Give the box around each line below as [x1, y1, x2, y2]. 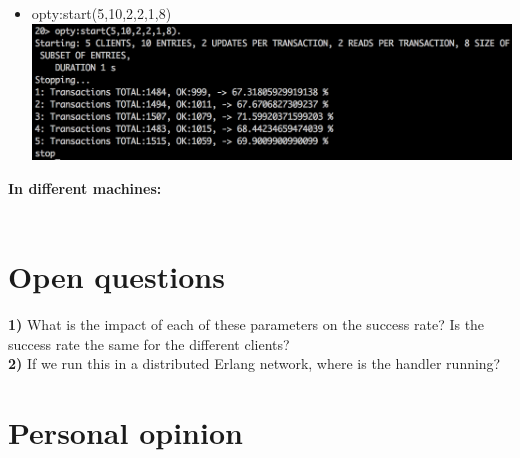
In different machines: [8, 177, 162, 198]
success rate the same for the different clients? [8, 333, 290, 354]
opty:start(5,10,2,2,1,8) [31, 3, 172, 23]
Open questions [8, 256, 225, 297]
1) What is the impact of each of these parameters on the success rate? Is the [8, 313, 485, 334]
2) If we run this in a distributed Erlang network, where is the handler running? [8, 353, 501, 374]
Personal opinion [8, 411, 243, 452]
